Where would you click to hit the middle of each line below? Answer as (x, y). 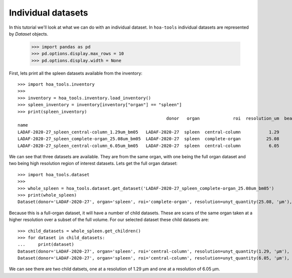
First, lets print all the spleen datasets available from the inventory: (76, 73)
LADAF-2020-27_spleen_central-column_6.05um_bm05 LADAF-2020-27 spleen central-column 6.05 (148, 146)
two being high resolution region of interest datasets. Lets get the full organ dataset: (93, 164)
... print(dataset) (46, 244)
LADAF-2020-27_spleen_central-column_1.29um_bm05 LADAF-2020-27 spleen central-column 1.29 (148, 132)
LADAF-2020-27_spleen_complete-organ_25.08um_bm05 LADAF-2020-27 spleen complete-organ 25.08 (148, 139)
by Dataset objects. (29, 34)
